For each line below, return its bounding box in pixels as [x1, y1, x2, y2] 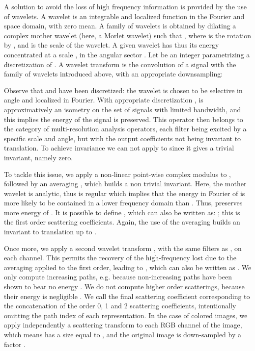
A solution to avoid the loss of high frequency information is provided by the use [4, 1, 247, 11]
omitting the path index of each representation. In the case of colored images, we [4, 310, 248, 320]
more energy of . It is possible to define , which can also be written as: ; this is [4, 207, 240, 217]
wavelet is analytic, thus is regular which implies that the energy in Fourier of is [4, 188, 245, 198]
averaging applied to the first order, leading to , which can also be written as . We [4, 262, 252, 272]
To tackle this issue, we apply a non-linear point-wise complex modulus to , [4, 169, 231, 179]
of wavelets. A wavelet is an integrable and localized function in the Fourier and [4, 11, 245, 21]
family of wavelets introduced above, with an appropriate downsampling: [4, 69, 223, 79]
